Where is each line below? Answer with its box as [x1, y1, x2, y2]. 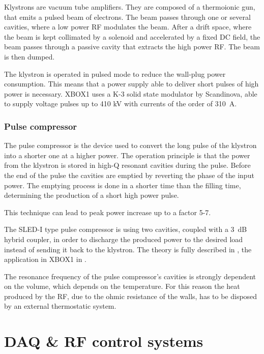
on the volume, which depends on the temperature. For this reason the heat [4, 281, 240, 291]
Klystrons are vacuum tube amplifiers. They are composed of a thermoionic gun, [4, 2, 255, 12]
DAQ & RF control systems [4, 331, 203, 351]
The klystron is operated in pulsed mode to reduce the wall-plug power [4, 68, 226, 79]
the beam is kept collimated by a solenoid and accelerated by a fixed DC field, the [4, 31, 260, 42]
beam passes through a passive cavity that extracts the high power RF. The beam [4, 41, 260, 52]
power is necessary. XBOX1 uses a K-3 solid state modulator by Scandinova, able [4, 88, 257, 99]
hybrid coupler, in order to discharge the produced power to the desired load [4, 233, 243, 244]
